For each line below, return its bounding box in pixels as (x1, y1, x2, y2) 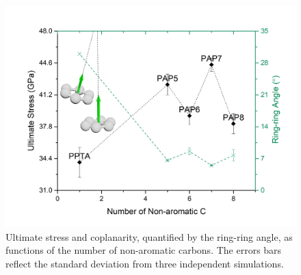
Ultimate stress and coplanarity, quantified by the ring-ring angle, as (5, 229, 293, 244)
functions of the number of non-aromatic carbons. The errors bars (5, 243, 282, 257)
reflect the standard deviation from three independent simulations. (5, 256, 284, 270)
